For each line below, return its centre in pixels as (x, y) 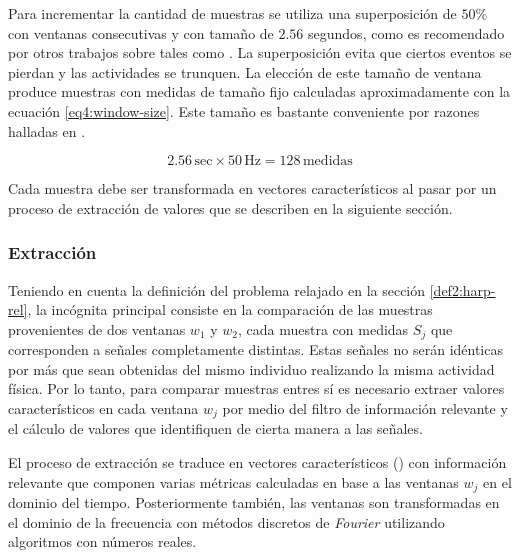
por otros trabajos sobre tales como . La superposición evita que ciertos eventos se (260, 52)
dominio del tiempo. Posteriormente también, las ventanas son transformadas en (254, 502)
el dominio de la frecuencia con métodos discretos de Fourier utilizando (226, 521)
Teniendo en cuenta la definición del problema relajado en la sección (217, 289)
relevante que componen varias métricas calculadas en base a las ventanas (233, 481)
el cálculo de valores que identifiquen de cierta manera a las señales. (215, 428)
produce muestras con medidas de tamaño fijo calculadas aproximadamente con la (259, 91)
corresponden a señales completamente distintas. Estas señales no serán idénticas (255, 349)
